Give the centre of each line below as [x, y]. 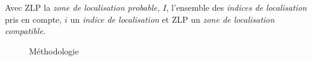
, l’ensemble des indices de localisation [237, 7]
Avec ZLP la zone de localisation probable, [82, 7]
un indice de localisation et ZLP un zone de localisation [172, 19]
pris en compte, [33, 19]
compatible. [25, 31]
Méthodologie [54, 51]
